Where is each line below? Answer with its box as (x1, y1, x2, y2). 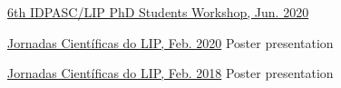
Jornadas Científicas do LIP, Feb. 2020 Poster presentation (7, 33, 334, 52)
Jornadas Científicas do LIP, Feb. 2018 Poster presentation (7, 64, 334, 83)
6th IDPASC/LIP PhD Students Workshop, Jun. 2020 (7, 3, 309, 21)
